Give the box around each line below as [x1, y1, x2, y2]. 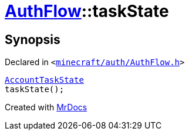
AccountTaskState [5, 75, 84, 85]
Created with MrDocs [5, 102, 87, 113]
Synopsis [5, 32, 60, 47]
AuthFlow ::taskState [5, 1, 169, 21]
